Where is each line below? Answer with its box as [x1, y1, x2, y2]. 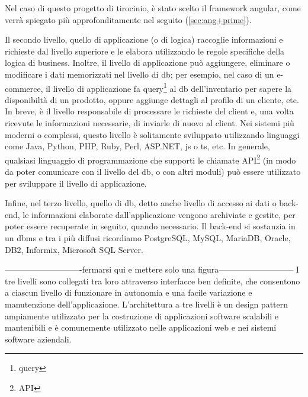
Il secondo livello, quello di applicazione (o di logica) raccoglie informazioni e [5, 33, 283, 46]
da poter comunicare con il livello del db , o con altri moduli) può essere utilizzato [5, 165, 301, 178]
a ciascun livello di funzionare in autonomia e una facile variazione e [5, 286, 252, 299]
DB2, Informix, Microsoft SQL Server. [5, 243, 143, 255]
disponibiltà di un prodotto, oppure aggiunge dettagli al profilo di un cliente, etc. [5, 93, 299, 105]
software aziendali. [5, 332, 72, 345]
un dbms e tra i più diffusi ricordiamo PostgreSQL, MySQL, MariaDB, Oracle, [5, 232, 291, 244]
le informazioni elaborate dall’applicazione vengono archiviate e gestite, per [23, 208, 296, 220]
